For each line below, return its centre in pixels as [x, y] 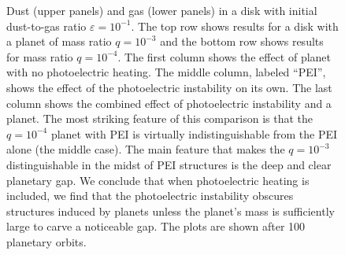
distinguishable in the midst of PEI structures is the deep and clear [169, 164]
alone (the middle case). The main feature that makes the [146, 149]
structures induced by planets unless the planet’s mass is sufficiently [171, 211]
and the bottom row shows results [242, 41]
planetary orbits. [46, 241]
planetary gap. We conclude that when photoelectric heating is [158, 180]
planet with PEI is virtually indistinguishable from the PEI [194, 133]
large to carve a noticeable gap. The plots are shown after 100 [156, 226]
